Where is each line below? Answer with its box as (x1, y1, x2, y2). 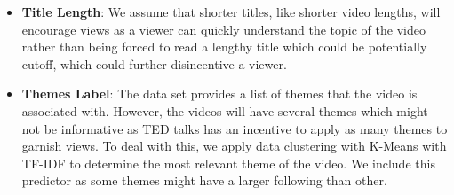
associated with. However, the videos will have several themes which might (21, 101, 428, 120)
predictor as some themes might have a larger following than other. (21, 171, 387, 190)
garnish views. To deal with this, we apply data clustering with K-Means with (21, 136, 447, 155)
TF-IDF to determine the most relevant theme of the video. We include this (21, 153, 435, 172)
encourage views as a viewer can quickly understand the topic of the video (21, 19, 426, 38)
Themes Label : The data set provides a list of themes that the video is (21, 84, 418, 103)
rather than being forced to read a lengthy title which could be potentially (21, 37, 427, 56)
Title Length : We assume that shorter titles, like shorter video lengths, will (21, 3, 441, 20)
